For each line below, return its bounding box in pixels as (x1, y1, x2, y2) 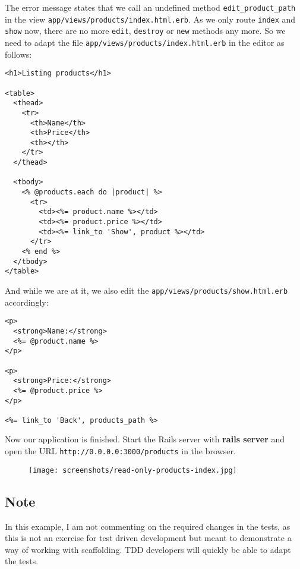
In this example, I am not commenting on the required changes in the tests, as (5, 520, 290, 532)
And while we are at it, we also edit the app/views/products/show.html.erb (5, 284, 288, 296)
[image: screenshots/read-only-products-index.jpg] (29, 466, 237, 474)
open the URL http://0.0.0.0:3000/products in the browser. (5, 445, 236, 457)
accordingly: (5, 295, 49, 308)
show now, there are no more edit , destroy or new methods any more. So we (5, 24, 286, 37)
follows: (5, 48, 32, 60)
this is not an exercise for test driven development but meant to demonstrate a (5, 532, 292, 544)
